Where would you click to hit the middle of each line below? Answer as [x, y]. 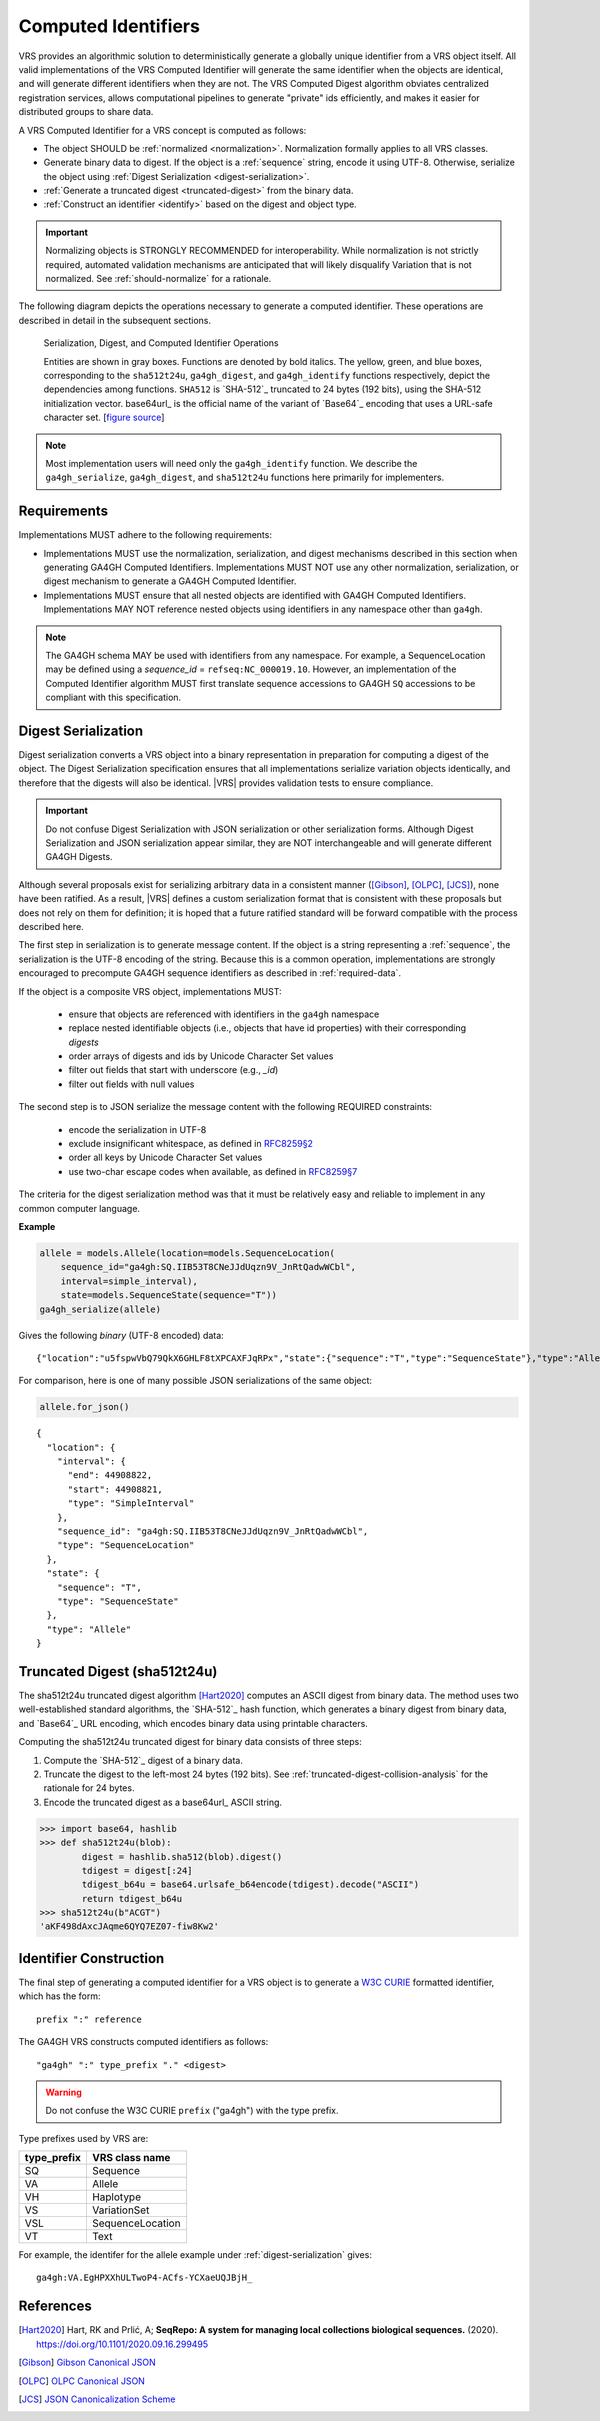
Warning [63, 2092]
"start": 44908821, [115, 1489]
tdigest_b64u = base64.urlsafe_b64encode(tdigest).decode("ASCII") [250, 1884]
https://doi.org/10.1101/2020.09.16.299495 [122, 2344]
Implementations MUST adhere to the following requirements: [145, 535]
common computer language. [79, 1208]
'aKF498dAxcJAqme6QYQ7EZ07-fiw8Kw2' [129, 1926]
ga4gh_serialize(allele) [100, 1309]
